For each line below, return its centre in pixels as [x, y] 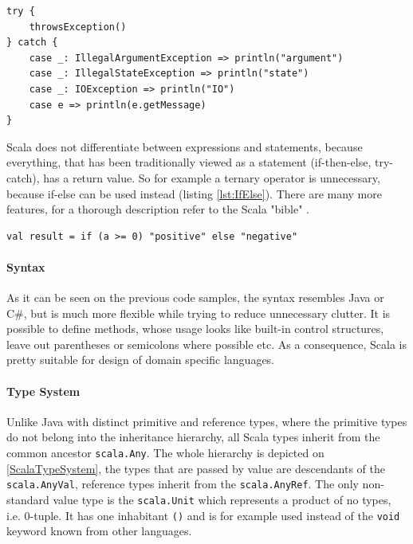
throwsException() [78, 27]
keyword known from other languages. [99, 531]
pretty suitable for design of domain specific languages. [141, 360]
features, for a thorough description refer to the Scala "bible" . [158, 209]
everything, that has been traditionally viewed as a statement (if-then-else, [189, 162]
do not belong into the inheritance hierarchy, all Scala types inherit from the [193, 437]
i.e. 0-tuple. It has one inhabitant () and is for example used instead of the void [203, 515]
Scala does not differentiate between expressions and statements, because [185, 146]
